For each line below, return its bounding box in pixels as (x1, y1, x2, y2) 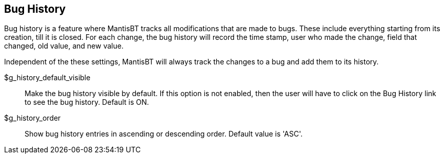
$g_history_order (4, 114, 61, 123)
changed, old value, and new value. (4, 41, 124, 51)
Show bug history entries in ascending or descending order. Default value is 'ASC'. (25, 129, 303, 139)
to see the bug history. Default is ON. (25, 98, 149, 107)
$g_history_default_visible (4, 73, 91, 82)
